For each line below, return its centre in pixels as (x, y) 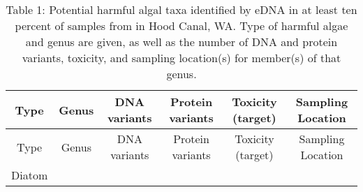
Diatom (30, 175)
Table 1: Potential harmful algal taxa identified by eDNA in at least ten (181, 9)
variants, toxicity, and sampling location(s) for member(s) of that (181, 58)
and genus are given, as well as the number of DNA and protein (181, 42)
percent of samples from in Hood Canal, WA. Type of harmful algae (181, 25)
